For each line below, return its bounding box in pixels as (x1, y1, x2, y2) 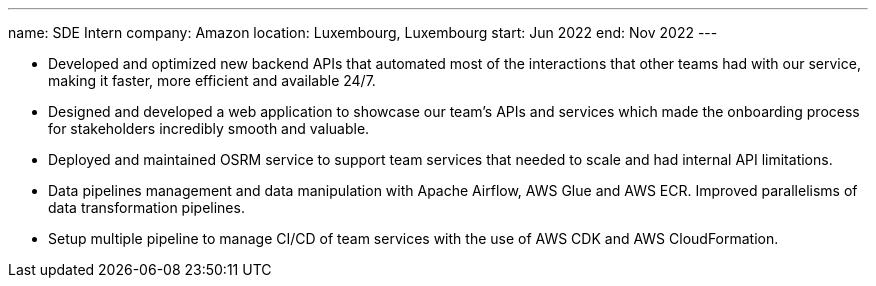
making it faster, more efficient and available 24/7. (48, 72, 376, 89)
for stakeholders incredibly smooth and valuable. (48, 120, 370, 137)
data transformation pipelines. (48, 199, 245, 216)
